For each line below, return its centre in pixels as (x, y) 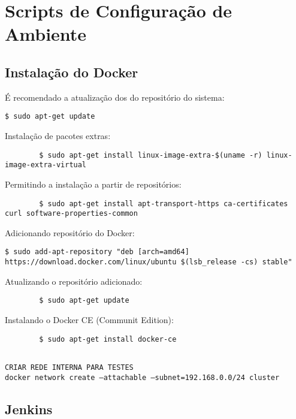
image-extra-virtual (46, 165)
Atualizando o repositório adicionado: (74, 281)
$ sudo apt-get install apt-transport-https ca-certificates (164, 204)
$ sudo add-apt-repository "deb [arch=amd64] (97, 252)
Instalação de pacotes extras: (58, 136)
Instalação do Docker (72, 72)
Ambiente (46, 34)
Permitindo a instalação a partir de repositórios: (93, 184)
